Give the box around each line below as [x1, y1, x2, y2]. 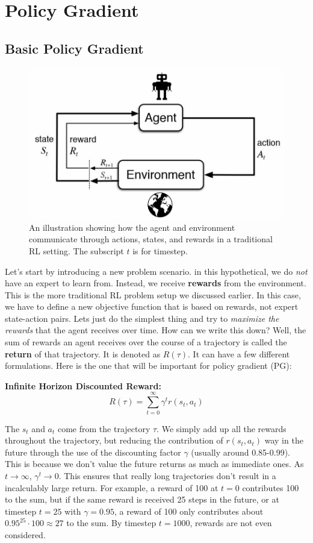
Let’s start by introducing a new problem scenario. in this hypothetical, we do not [5, 265, 308, 277]
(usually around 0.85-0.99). [191, 445, 291, 458]
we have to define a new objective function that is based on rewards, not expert [5, 300, 299, 313]
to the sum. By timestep [66, 516, 156, 529]
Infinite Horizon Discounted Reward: [5, 379, 161, 392]
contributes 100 [242, 481, 299, 494]
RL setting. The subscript [29, 244, 124, 257]
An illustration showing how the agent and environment [29, 221, 235, 233]
